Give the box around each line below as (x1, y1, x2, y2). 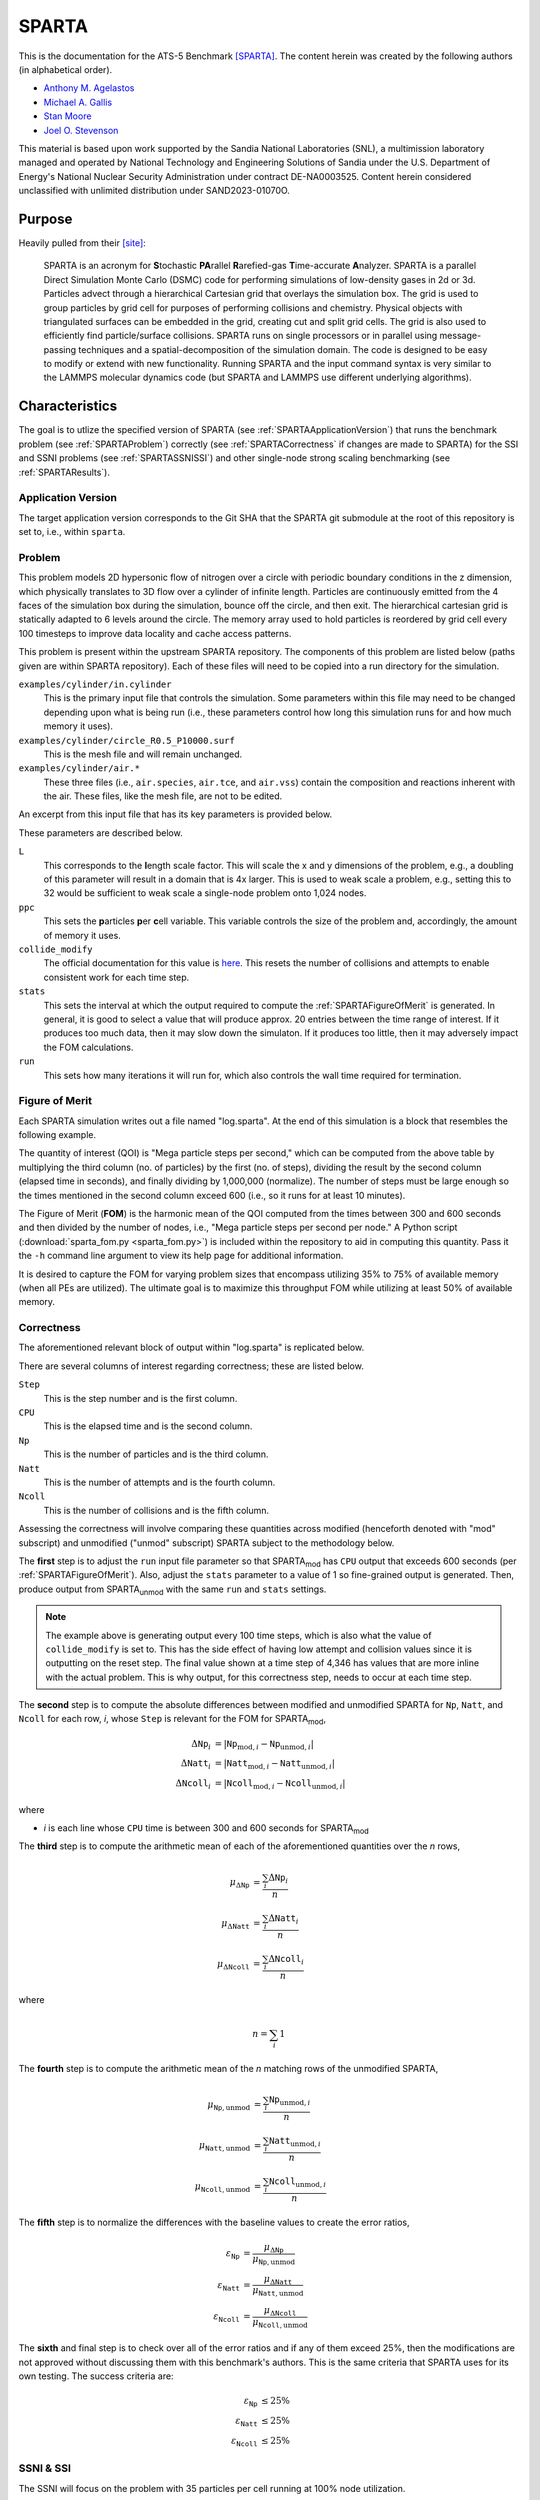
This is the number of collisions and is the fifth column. (43, 1504, 270, 1516)
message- (439, 330, 482, 342)
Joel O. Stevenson (43, 124, 119, 136)
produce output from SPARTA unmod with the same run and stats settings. (18, 1583, 327, 1597)
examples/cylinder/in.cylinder (18, 678, 172, 690)
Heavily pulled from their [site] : (18, 236, 147, 249)
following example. (18, 1129, 97, 1141)
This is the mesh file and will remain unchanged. (43, 748, 243, 760)
